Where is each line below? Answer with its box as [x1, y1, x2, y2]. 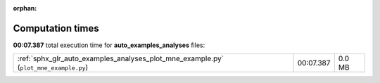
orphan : [13, 4, 37, 12]
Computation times [13, 22, 99, 34]
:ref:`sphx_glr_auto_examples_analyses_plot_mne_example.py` [17, 53, 224, 63]
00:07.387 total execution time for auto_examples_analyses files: [13, 41, 205, 49]
